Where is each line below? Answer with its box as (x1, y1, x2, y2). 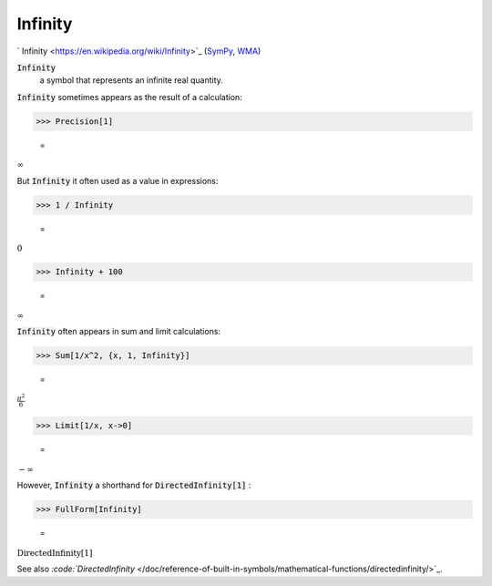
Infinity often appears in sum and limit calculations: (16, 326, 221, 337)
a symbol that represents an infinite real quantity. (39, 75, 223, 86)
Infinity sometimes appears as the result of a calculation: (16, 91, 243, 102)
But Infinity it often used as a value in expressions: (16, 175, 219, 186)
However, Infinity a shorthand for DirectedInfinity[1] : (16, 479, 251, 491)
